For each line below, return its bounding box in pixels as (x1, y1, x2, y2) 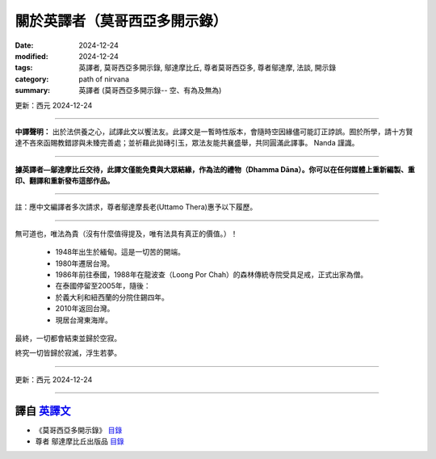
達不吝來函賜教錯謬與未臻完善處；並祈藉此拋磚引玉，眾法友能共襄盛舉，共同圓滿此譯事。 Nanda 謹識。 (15, 138, 359, 148)
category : (15, 74, 49, 84)
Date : (15, 40, 34, 50)
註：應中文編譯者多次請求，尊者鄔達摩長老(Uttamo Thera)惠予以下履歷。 (15, 202, 258, 212)
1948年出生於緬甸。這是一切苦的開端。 (55, 247, 186, 257)
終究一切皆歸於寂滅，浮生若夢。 (15, 348, 121, 358)
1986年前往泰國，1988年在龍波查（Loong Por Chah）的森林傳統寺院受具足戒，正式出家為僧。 (55, 270, 368, 280)
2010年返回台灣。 (55, 304, 115, 314)
